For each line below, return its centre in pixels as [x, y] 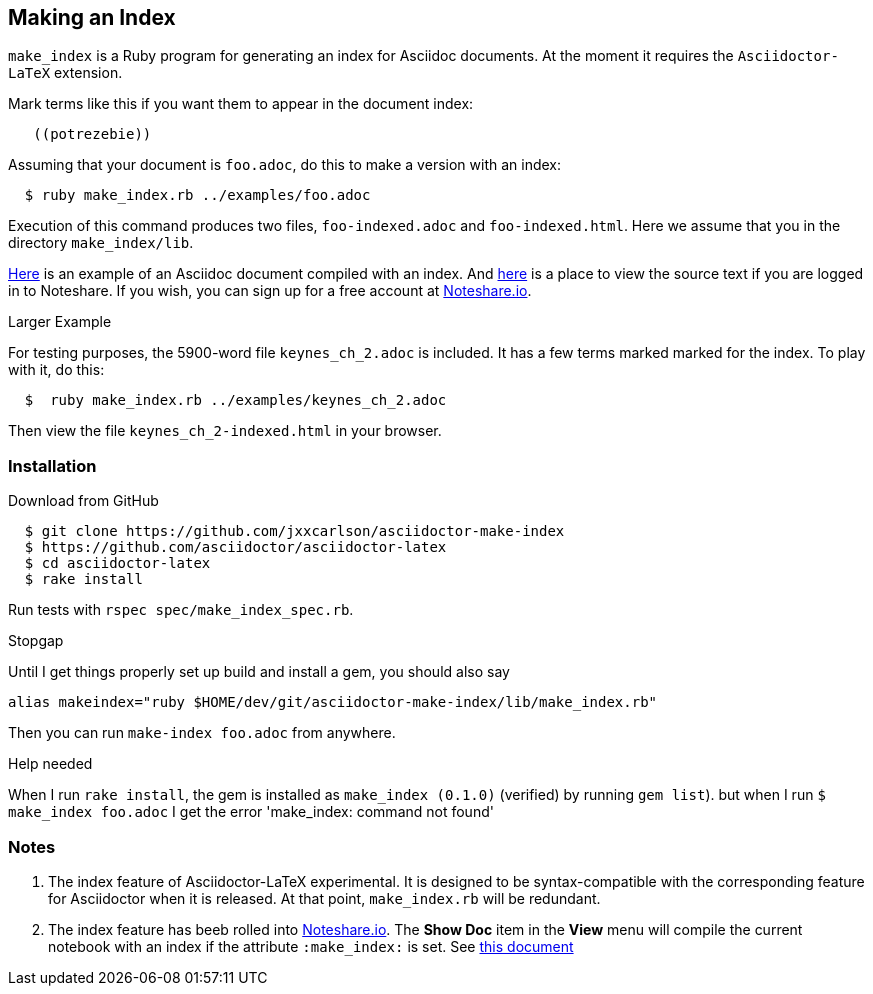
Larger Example [60, 322]
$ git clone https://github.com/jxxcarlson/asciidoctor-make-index [294, 531]
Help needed [50, 764]
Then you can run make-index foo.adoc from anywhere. [202, 733]
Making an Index [92, 17]
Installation [52, 465]
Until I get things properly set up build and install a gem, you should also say [259, 672]
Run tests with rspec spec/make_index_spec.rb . [181, 610]
